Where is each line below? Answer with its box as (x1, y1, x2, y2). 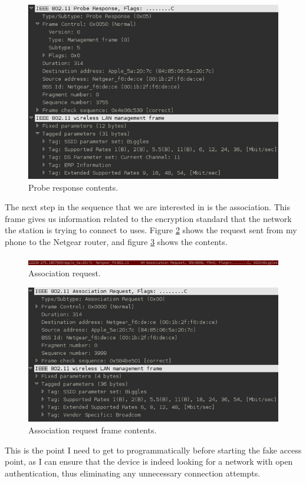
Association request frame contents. (28, 423, 157, 436)
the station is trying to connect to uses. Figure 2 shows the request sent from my (5, 224, 297, 236)
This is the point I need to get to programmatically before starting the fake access (5, 443, 302, 456)
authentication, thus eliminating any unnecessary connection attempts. (5, 466, 261, 479)
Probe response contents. (28, 181, 119, 193)
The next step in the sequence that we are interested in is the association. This (5, 201, 290, 213)
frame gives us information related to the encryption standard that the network (5, 212, 292, 224)
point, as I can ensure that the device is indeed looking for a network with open (5, 455, 293, 468)
